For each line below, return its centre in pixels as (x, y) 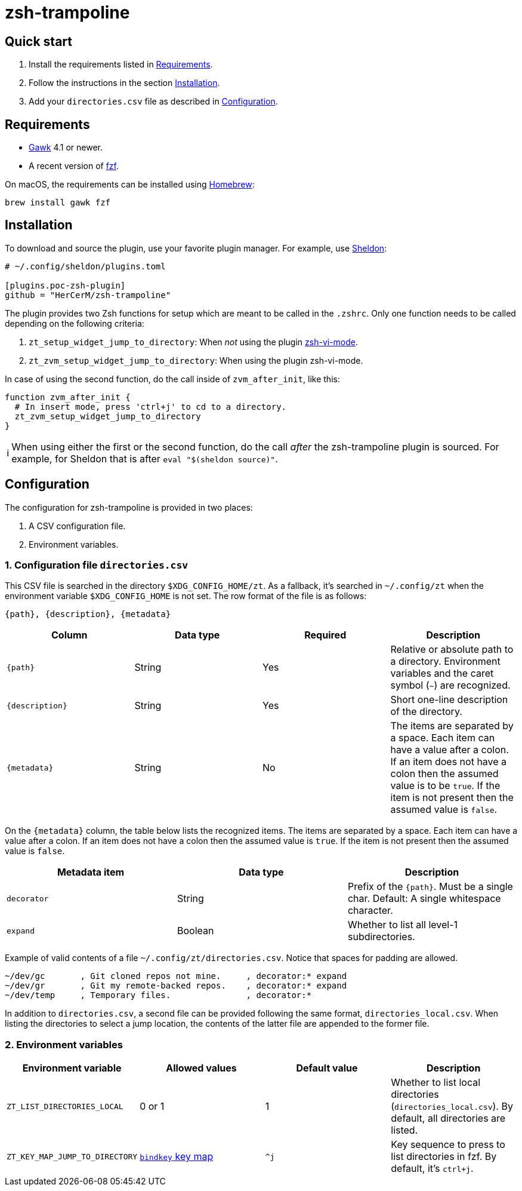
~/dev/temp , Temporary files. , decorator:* (158, 995)
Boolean (195, 931)
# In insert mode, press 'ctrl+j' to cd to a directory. (151, 406)
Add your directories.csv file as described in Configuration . (153, 102)
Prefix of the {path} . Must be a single (430, 887)
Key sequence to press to (448, 1145)
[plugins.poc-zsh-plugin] (65, 285)
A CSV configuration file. (77, 526)
